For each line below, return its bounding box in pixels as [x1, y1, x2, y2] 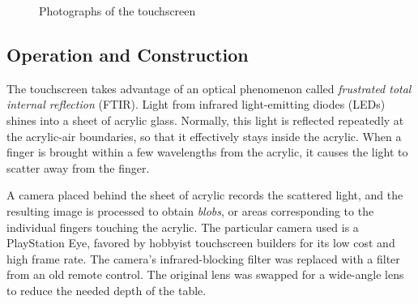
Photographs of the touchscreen [39, 2, 196, 19]
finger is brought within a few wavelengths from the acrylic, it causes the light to [6, 143, 408, 161]
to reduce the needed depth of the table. [6, 281, 207, 298]
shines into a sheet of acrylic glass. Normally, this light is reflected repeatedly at [6, 111, 404, 128]
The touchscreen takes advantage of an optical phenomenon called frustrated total [6, 79, 412, 96]
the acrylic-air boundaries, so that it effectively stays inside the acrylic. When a [6, 127, 402, 144]
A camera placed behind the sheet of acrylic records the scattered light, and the [6, 186, 403, 203]
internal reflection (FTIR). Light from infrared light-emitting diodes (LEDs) [6, 96, 386, 113]
